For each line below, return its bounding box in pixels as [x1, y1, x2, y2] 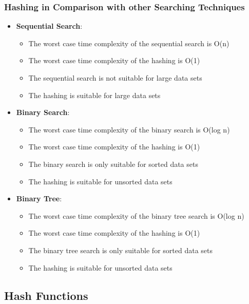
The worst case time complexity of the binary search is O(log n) [28, 124, 230, 135]
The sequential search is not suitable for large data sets [28, 72, 202, 83]
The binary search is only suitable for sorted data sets [28, 158, 198, 169]
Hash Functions [4, 287, 88, 303]
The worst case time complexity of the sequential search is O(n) [28, 37, 229, 48]
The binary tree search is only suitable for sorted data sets [28, 244, 213, 255]
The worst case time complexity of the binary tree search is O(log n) [28, 210, 244, 221]
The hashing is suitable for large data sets [28, 89, 161, 100]
